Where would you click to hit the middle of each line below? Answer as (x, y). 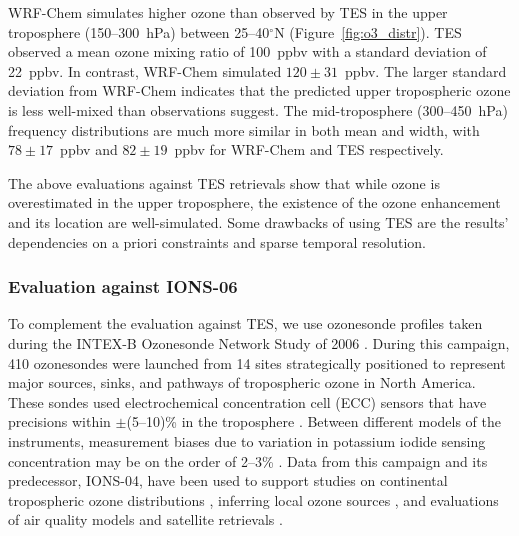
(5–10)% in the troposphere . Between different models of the (313, 421)
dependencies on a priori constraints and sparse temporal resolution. (217, 241)
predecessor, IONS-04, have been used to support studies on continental (228, 480)
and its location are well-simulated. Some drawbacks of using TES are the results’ (258, 221)
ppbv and (89, 149)
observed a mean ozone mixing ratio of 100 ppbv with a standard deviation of (247, 51)
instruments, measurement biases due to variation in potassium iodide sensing (247, 440)
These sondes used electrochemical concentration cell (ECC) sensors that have (247, 401)
